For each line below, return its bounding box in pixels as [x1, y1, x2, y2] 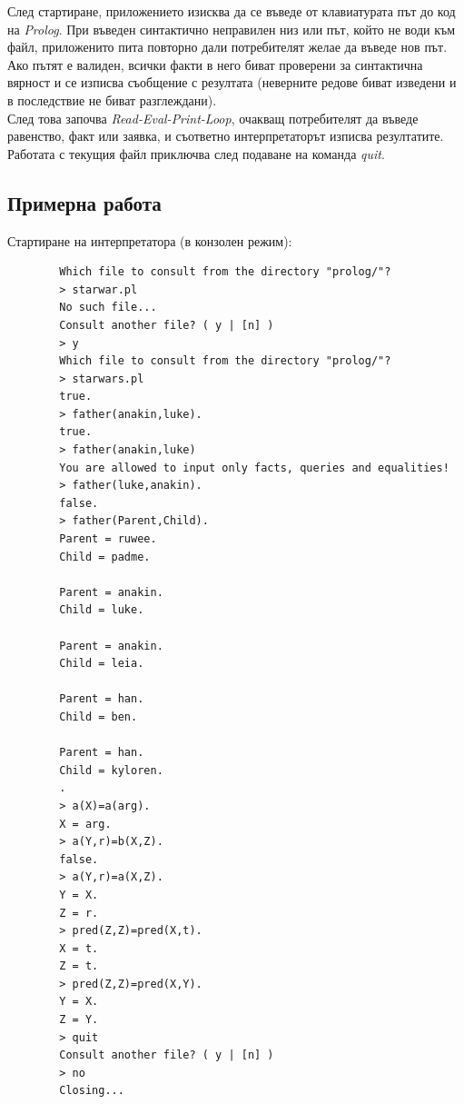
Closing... [59, 1084, 124, 1098]
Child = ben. [59, 710, 138, 723]
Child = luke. [59, 603, 144, 617]
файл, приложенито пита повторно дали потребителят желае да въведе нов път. [7, 37, 448, 56]
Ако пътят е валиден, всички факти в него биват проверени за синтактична [7, 55, 423, 74]
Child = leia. [59, 657, 144, 671]
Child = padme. [59, 550, 151, 563]
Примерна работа [7, 188, 162, 216]
